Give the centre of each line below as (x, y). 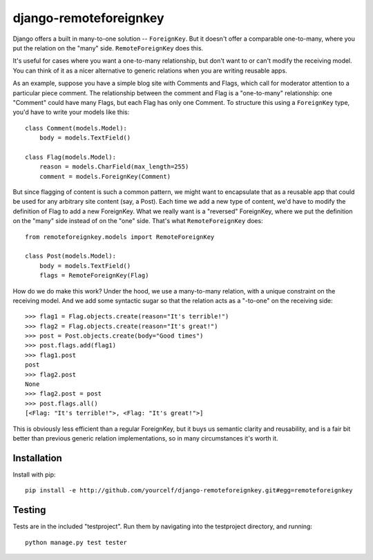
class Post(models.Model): (71, 256)
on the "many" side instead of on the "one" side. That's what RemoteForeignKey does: (138, 221)
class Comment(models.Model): (76, 128)
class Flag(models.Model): (71, 157)
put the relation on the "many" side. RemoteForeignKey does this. (108, 48)
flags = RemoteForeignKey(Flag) (94, 276)
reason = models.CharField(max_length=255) (114, 167)
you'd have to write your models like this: (71, 112)
